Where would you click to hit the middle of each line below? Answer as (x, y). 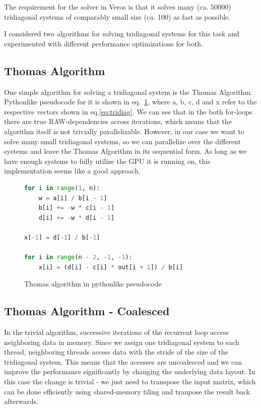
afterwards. (21, 401)
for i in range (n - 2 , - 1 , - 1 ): (78, 257)
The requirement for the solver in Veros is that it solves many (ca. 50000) (118, 7)
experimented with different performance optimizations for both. (104, 43)
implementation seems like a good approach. (72, 171)
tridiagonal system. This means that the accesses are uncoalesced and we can (123, 361)
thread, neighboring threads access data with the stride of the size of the (116, 352)
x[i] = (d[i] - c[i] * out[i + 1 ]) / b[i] (111, 267)
